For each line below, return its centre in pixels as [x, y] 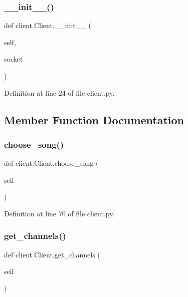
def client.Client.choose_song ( [51, 163]
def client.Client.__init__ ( [48, 25]
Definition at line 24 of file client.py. [59, 92]
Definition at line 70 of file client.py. [59, 213]
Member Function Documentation [94, 119]
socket [14, 59]
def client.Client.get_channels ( [52, 254]
